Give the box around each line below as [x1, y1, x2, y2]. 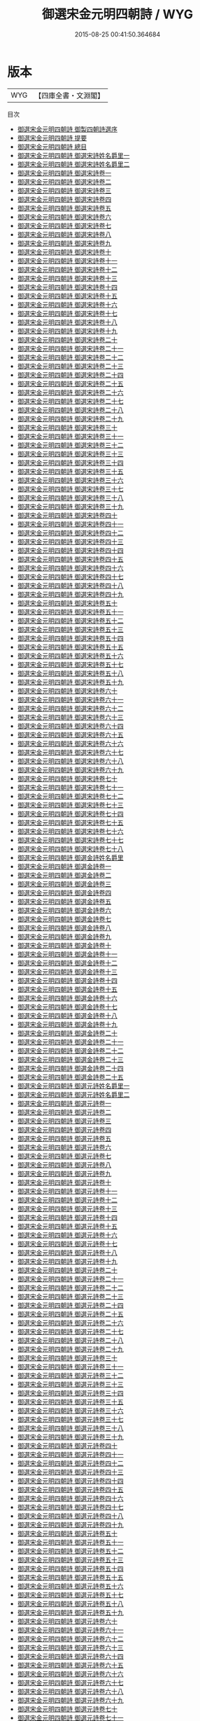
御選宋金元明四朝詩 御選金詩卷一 [17, 862, 112, 871]
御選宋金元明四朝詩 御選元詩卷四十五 [17, 1485, 124, 1493]
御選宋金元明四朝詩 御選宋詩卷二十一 [17, 344, 124, 352]
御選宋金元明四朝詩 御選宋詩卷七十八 [17, 844, 124, 853]
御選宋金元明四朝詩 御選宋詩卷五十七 [17, 660, 124, 668]
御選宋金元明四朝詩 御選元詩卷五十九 [17, 1608, 124, 1616]
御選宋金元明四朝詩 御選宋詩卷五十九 [17, 678, 124, 686]
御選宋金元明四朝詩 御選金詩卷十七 [17, 1002, 117, 1011]
